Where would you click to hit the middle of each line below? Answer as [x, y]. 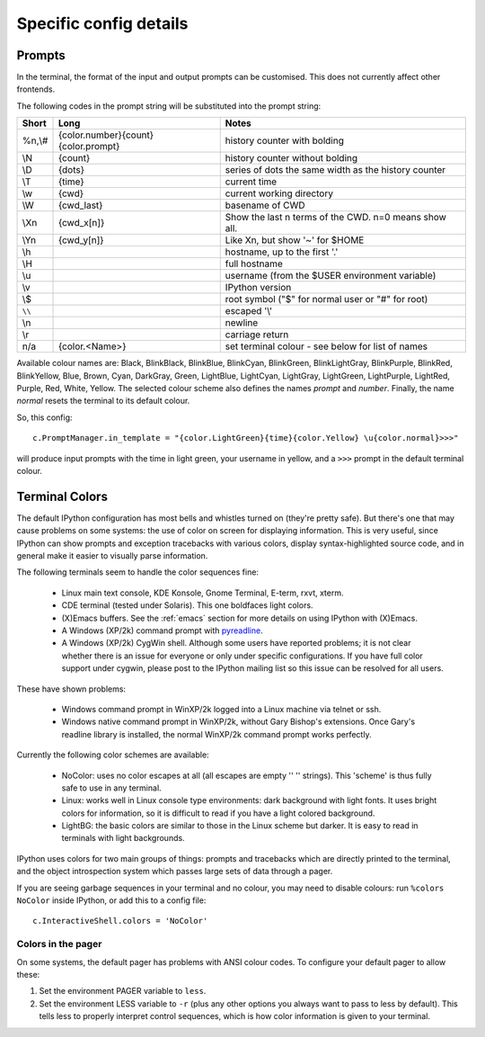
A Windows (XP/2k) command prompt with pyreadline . [163, 630]
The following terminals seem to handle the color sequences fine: [138, 572]
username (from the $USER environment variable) [331, 276]
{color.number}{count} [106, 135]
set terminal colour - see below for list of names [326, 346]
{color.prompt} [89, 147]
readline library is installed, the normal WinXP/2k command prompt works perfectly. [216, 734]
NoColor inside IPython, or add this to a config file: [111, 900]
